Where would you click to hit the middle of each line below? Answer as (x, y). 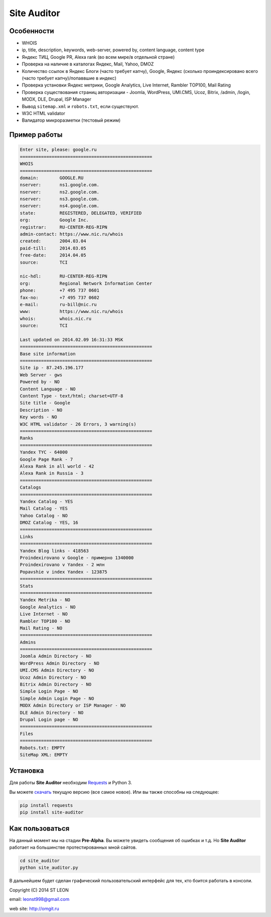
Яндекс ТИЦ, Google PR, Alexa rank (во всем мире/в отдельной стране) (98, 57)
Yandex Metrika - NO (45, 600)
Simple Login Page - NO (49, 692)
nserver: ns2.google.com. (60, 192)
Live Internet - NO (44, 614)
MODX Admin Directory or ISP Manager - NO (73, 706)
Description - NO (41, 410)
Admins (28, 642)
